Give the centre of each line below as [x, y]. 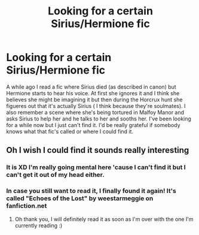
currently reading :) [39, 225]
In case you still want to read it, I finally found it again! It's [91, 191]
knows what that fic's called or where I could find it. [70, 131]
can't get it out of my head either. [55, 175]
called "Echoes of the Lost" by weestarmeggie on [80, 198]
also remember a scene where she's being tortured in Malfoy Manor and [95, 112]
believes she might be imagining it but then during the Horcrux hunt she [94, 100]
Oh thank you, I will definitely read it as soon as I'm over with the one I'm [104, 219]
